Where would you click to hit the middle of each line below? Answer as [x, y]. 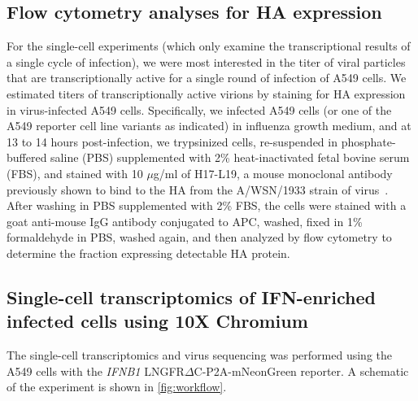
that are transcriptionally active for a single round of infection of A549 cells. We [207, 78]
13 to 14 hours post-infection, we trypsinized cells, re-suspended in [172, 141]
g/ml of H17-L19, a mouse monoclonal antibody [273, 173]
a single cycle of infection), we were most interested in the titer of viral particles [206, 61]
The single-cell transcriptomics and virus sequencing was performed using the [199, 355]
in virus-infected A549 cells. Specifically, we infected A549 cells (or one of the [199, 109]
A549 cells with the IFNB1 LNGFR [96, 370]
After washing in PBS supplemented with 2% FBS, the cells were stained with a [207, 205]
